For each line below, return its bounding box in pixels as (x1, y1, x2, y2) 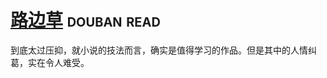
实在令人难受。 (27, 56, 90, 68)
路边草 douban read (10, 9, 161, 32)
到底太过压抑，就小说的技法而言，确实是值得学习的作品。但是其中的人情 (10, 44, 308, 56)
